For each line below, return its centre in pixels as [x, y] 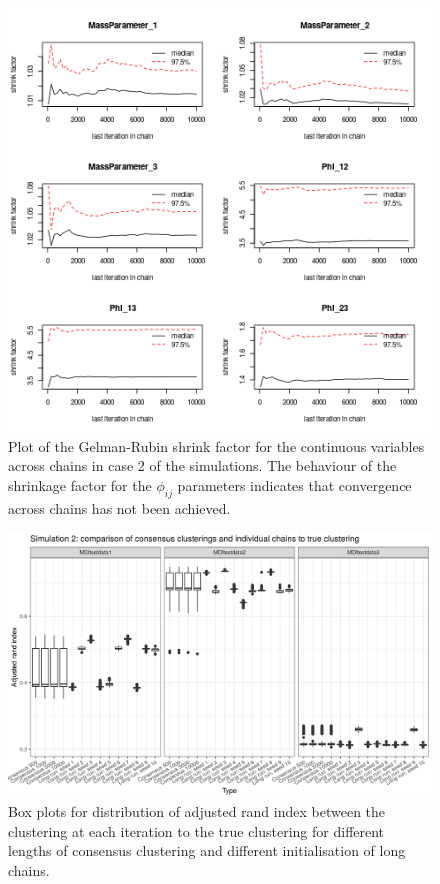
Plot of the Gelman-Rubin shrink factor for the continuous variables [216, 445]
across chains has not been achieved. [119, 507]
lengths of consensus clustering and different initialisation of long [207, 850]
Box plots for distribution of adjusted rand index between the [197, 811]
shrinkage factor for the [80, 484]
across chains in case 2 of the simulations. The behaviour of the [202, 465]
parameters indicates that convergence [294, 484]
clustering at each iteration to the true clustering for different [196, 830]
